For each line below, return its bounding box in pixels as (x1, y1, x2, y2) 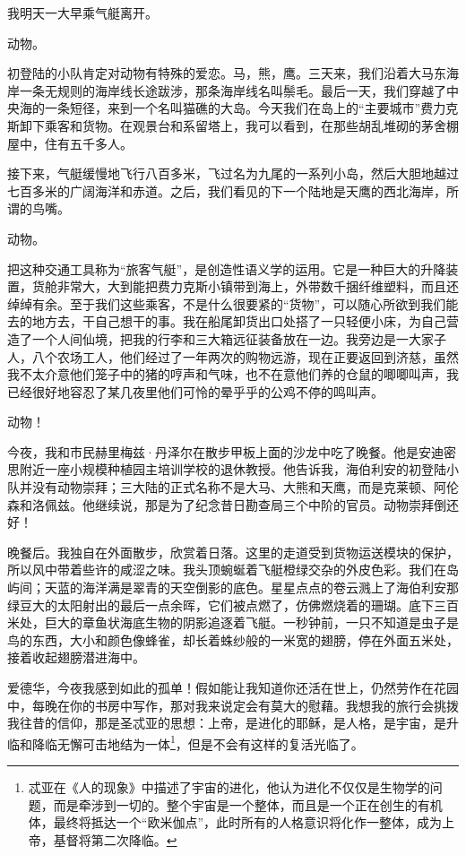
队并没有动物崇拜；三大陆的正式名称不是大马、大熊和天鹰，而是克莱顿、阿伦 (7, 478, 459, 497)
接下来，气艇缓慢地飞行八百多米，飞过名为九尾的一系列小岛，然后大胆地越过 (7, 164, 459, 183)
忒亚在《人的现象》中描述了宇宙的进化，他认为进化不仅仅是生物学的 (28, 778, 430, 797)
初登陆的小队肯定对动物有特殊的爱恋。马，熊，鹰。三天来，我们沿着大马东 (7, 64, 446, 82)
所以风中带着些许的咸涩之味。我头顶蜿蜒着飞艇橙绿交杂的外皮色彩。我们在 (7, 560, 446, 579)
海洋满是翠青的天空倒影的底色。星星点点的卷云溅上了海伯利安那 (82, 578, 459, 597)
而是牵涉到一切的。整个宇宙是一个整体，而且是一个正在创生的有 (53, 795, 430, 814)
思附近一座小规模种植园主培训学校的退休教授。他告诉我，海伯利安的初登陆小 (7, 460, 459, 479)
